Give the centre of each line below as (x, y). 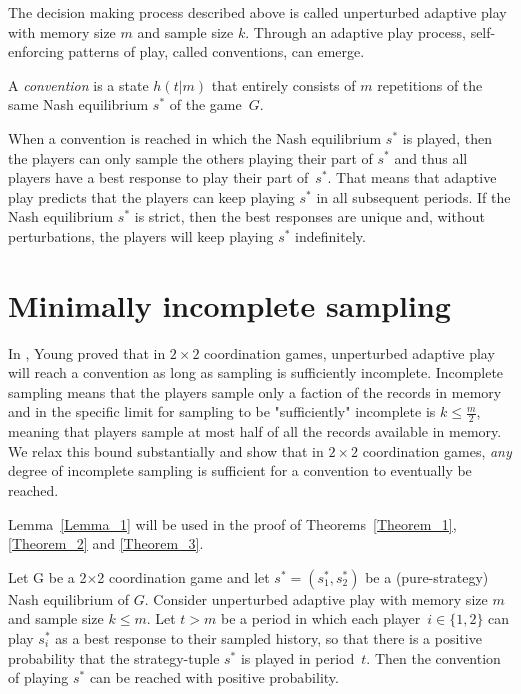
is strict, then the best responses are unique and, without (309, 216)
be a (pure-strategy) (427, 576)
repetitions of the (430, 84)
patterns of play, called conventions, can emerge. (216, 51)
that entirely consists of (283, 84)
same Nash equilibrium (78, 104)
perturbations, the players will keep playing (141, 235)
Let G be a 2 (47, 576)
